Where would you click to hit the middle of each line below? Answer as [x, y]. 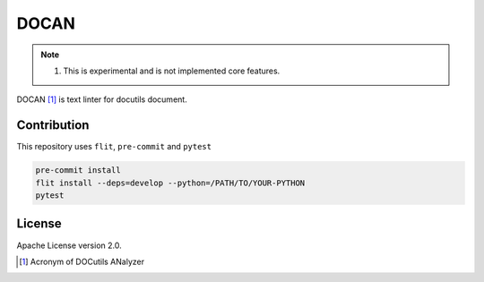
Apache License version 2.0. [69, 245]
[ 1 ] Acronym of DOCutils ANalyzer [82, 261]
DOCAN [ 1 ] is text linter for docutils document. [102, 99]
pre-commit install [78, 171]
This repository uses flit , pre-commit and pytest [114, 147]
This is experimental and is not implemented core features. [172, 71]
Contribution [53, 125]
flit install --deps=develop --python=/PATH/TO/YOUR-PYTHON [170, 183]
